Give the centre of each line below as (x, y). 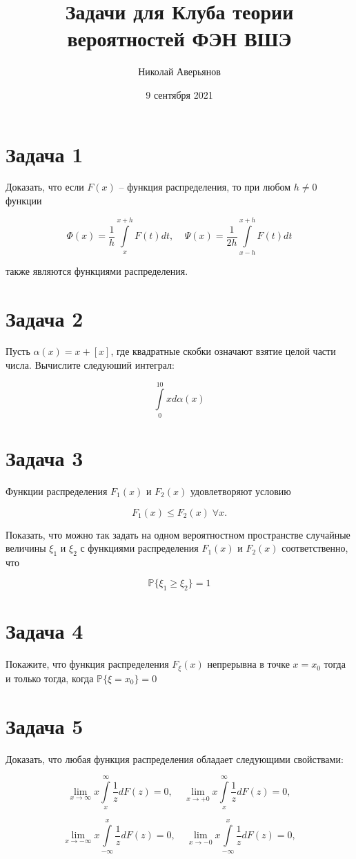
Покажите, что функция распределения (87, 664)
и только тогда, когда (50, 678)
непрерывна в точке (248, 664)
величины (26, 548)
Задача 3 (44, 457)
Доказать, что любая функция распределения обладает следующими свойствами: (175, 759)
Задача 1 (44, 154)
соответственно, (315, 548)
